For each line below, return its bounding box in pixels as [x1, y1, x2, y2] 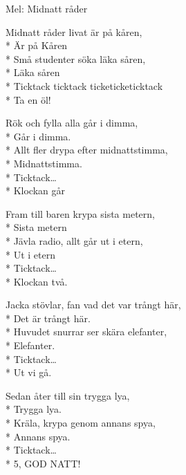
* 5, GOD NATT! [6, 456, 81, 470]
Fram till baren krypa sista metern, [6, 206, 155, 221]
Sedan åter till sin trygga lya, [6, 388, 130, 402]
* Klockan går [6, 183, 65, 198]
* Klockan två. [6, 274, 68, 288]
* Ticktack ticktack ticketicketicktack [6, 78, 163, 93]
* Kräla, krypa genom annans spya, [6, 416, 156, 430]
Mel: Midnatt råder [6, 1, 88, 15]
